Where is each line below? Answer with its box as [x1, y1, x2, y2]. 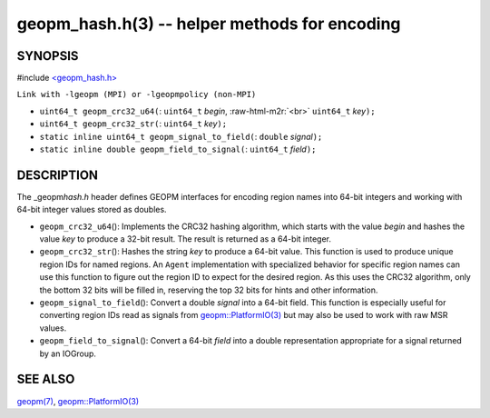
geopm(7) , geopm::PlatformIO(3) [16, 395, 140, 406]
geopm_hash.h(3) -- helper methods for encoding [16, 14, 401, 34]
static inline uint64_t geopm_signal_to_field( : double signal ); [39, 131, 323, 142]
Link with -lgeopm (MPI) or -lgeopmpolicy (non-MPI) [16, 89, 257, 100]
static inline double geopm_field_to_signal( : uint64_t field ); [39, 144, 317, 154]
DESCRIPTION [16, 167, 99, 183]
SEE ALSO [16, 372, 75, 387]
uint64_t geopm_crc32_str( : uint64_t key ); [39, 118, 227, 129]
